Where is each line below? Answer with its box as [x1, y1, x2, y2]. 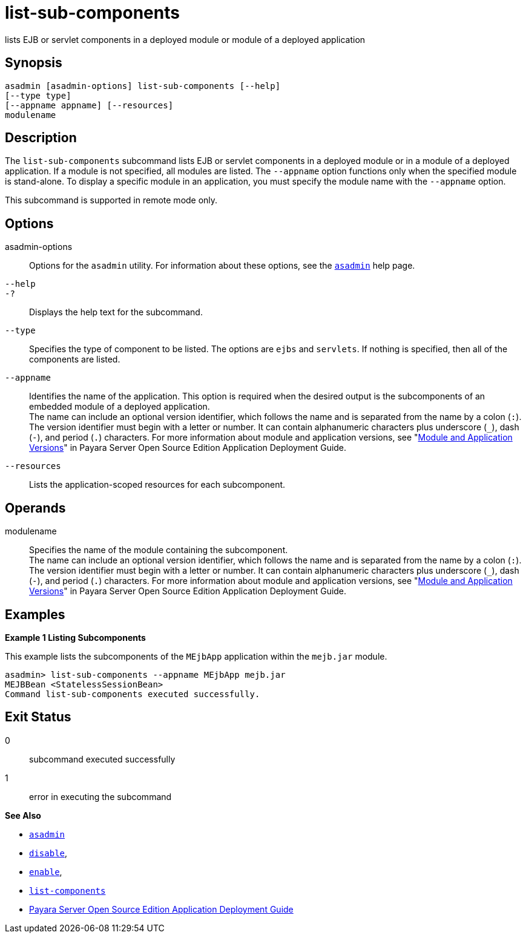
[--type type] [5, 90, 71, 100]
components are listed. [29, 354, 120, 365]
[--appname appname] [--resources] [5, 100, 174, 110]
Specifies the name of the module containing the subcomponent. [29, 545, 288, 556]
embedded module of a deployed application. [29, 401, 210, 412]
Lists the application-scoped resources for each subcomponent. [29, 479, 286, 490]
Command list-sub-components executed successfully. [5, 689, 260, 699]
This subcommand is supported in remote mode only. [5, 195, 218, 206]
